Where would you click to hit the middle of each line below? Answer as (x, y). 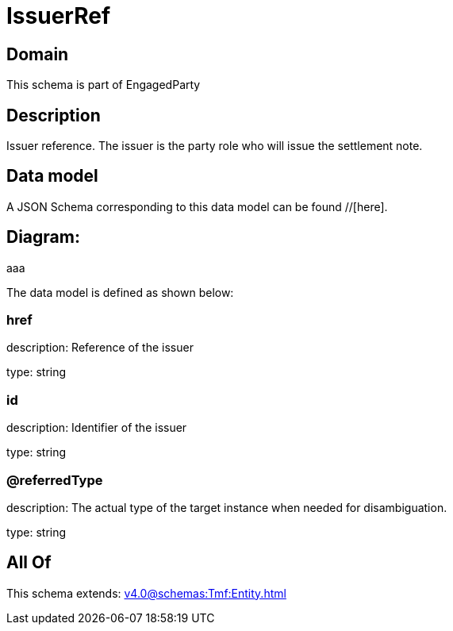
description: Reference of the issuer (100, 348)
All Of (29, 563)
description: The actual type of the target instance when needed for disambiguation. (227, 507)
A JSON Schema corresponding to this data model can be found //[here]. (197, 206)
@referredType (55, 480)
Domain (38, 54)
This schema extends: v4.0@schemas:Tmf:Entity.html (146, 593)
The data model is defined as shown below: (120, 292)
